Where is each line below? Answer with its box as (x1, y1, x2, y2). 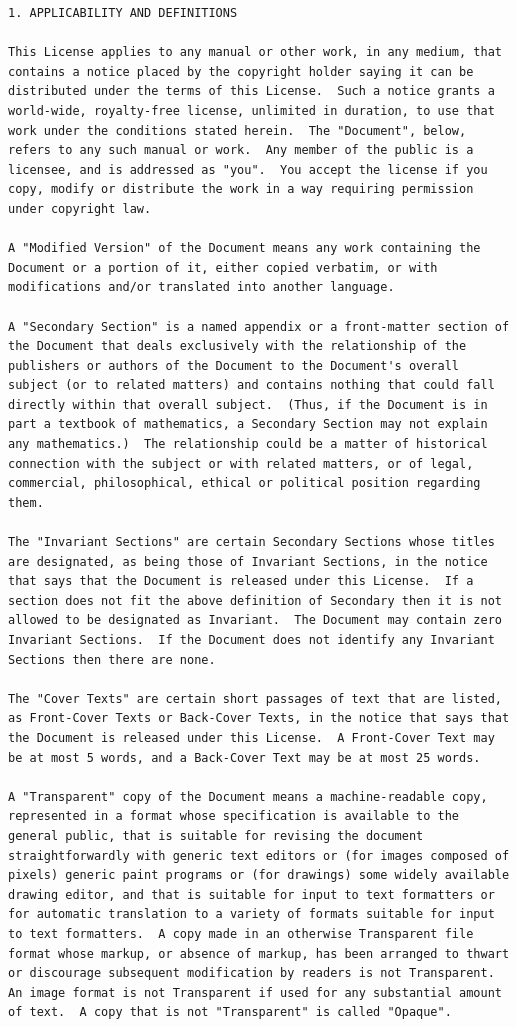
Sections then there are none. (8, 652, 216, 667)
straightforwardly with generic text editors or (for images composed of (8, 848, 510, 863)
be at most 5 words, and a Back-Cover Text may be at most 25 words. (8, 750, 481, 765)
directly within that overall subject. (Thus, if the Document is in (8, 397, 488, 412)
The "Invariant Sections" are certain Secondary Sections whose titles (8, 535, 495, 550)
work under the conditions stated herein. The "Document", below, (8, 123, 467, 138)
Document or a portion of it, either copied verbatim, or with (8, 260, 438, 275)
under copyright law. (8, 201, 152, 216)
